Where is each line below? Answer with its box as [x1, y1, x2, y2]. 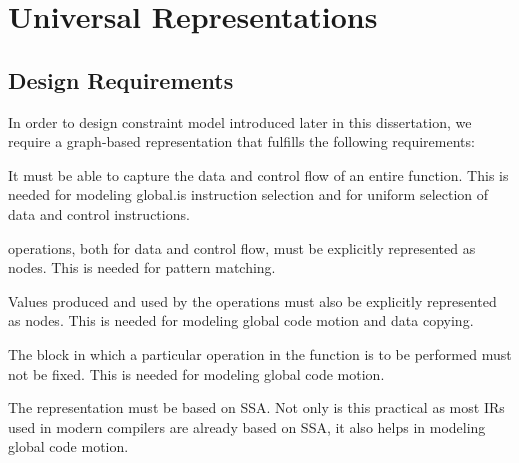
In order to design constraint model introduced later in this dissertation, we [8, 111, 472, 132]
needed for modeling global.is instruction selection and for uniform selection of [8, 184, 489, 205]
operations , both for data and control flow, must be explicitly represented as [8, 237, 476, 258]
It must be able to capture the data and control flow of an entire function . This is [8, 164, 509, 185]
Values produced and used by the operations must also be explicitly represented [8, 290, 497, 311]
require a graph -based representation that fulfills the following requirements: [8, 131, 475, 152]
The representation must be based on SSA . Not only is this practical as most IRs [8, 397, 505, 418]
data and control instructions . [8, 203, 190, 224]
